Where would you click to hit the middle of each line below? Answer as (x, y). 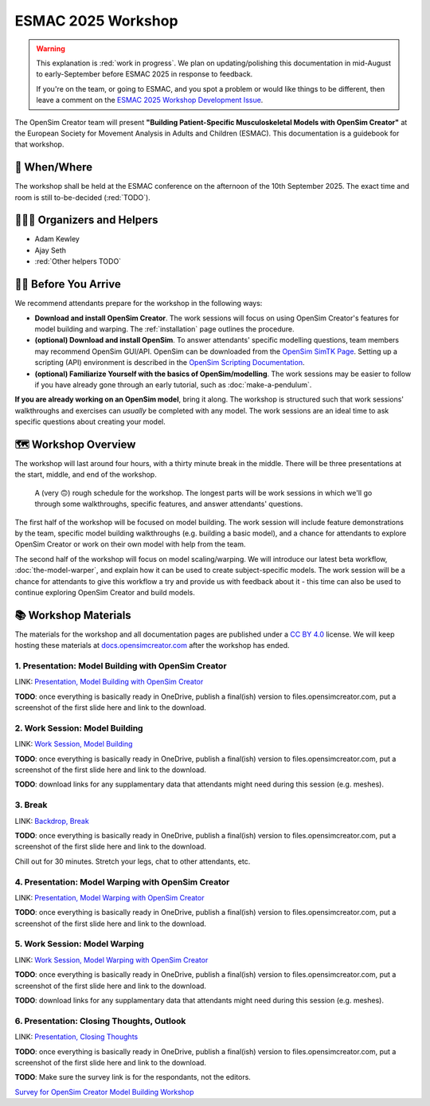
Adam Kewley (57, 239)
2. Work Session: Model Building (79, 728)
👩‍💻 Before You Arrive (68, 284)
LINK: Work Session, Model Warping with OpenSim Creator (111, 959)
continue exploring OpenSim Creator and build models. (105, 592)
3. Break (31, 805)
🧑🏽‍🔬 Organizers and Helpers (86, 220)
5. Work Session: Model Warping (80, 944)
